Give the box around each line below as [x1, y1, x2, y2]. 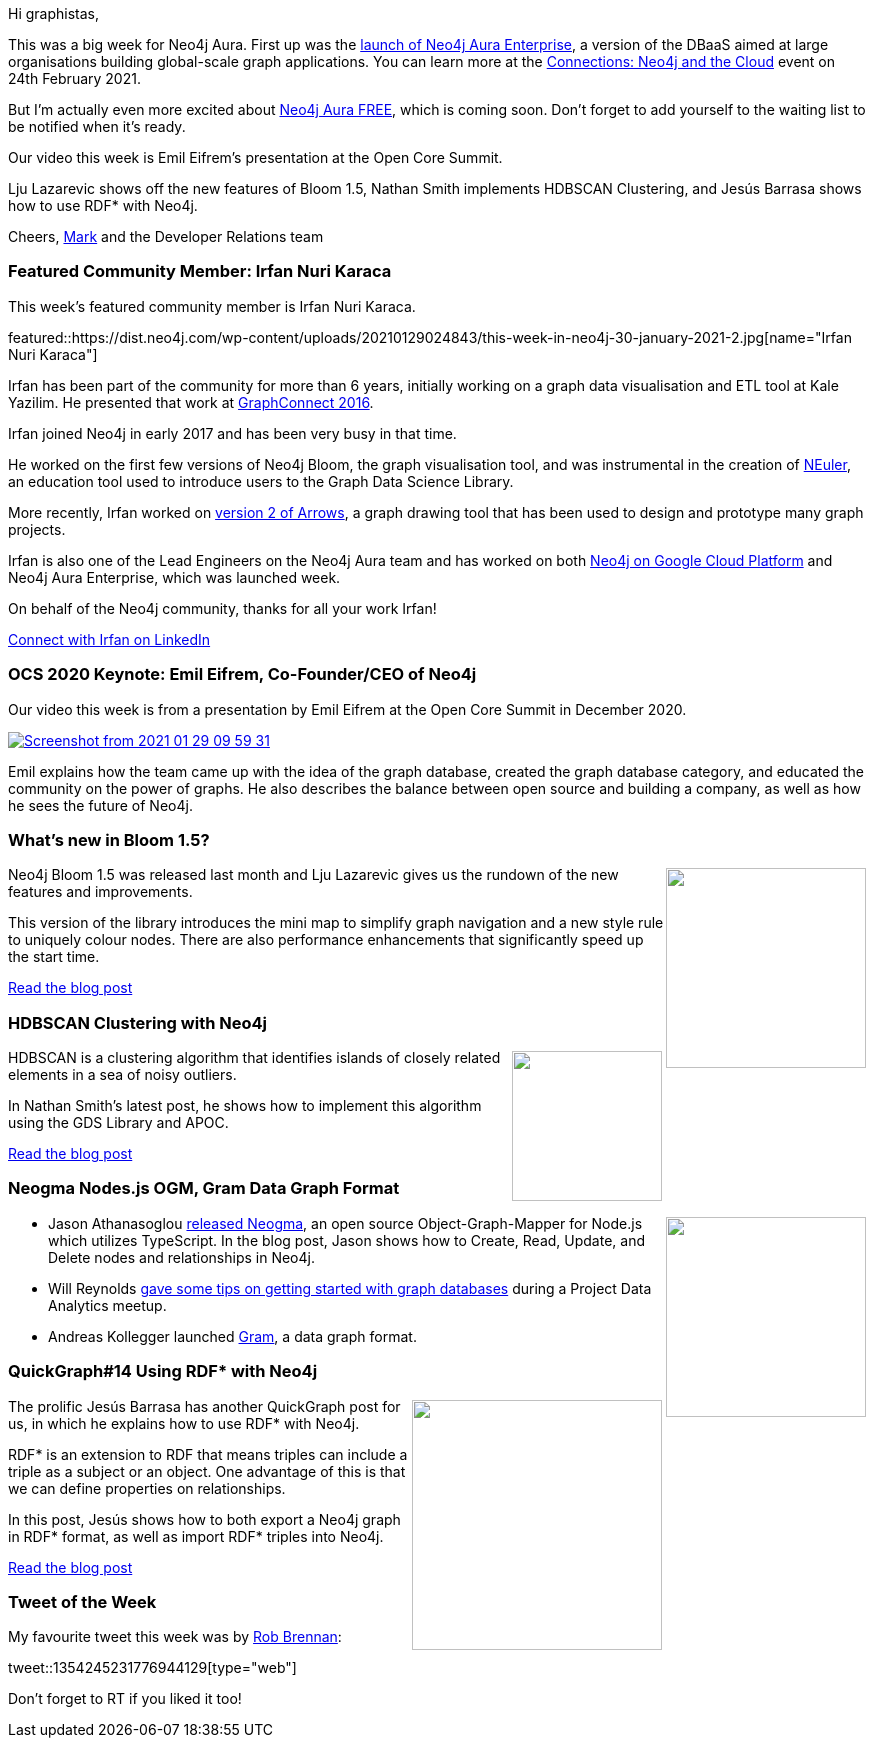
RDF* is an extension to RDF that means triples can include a [8, 1445, 408, 1463]
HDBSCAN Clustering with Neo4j [8, 1012, 267, 1033]
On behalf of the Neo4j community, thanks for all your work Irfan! [8, 599, 437, 617]
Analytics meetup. [48, 1296, 167, 1314]
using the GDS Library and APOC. [8, 1114, 229, 1131]
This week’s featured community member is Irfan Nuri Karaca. [8, 297, 416, 315]
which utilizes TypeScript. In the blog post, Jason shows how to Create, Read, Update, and [48, 1231, 646, 1249]
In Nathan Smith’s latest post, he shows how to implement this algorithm [8, 1097, 482, 1114]
